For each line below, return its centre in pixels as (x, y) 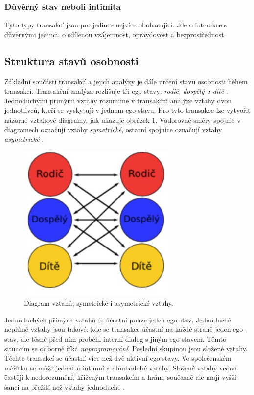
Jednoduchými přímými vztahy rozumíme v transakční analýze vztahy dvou (118, 100)
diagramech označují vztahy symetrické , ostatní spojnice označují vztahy (113, 129)
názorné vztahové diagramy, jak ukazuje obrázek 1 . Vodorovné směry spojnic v (123, 119)
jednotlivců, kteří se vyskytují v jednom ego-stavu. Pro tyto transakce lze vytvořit (127, 110)
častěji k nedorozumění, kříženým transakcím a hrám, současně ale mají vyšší (120, 377)
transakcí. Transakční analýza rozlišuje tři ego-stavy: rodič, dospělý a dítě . (116, 91)
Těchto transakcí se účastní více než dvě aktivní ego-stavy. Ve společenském (118, 358)
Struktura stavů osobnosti (71, 61)
